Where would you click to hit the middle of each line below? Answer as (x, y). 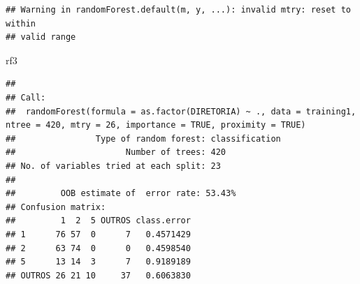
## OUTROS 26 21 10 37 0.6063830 (98, 275)
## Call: (26, 97)
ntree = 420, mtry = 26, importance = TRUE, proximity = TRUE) (156, 125)
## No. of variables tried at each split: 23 (113, 166)
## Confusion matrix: (56, 207)
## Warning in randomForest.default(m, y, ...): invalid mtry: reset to (178, 10)
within (21, 23)
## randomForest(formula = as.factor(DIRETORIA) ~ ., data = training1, (181, 111)
